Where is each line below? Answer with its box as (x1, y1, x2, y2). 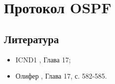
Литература (4, 31, 59, 46)
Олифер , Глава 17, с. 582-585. (15, 71, 107, 81)
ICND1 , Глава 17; (15, 54, 71, 64)
